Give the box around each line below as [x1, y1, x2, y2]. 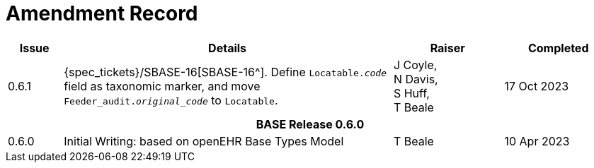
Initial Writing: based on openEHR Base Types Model [64, 133, 344, 148]
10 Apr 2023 [504, 133, 570, 148]
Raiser [430, 40, 465, 55]
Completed [527, 40, 589, 55]
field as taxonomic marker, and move [64, 78, 261, 93]
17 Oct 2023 [504, 78, 569, 93]
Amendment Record [6, 1, 198, 25]
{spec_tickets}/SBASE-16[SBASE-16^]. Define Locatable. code [64, 64, 387, 79]
